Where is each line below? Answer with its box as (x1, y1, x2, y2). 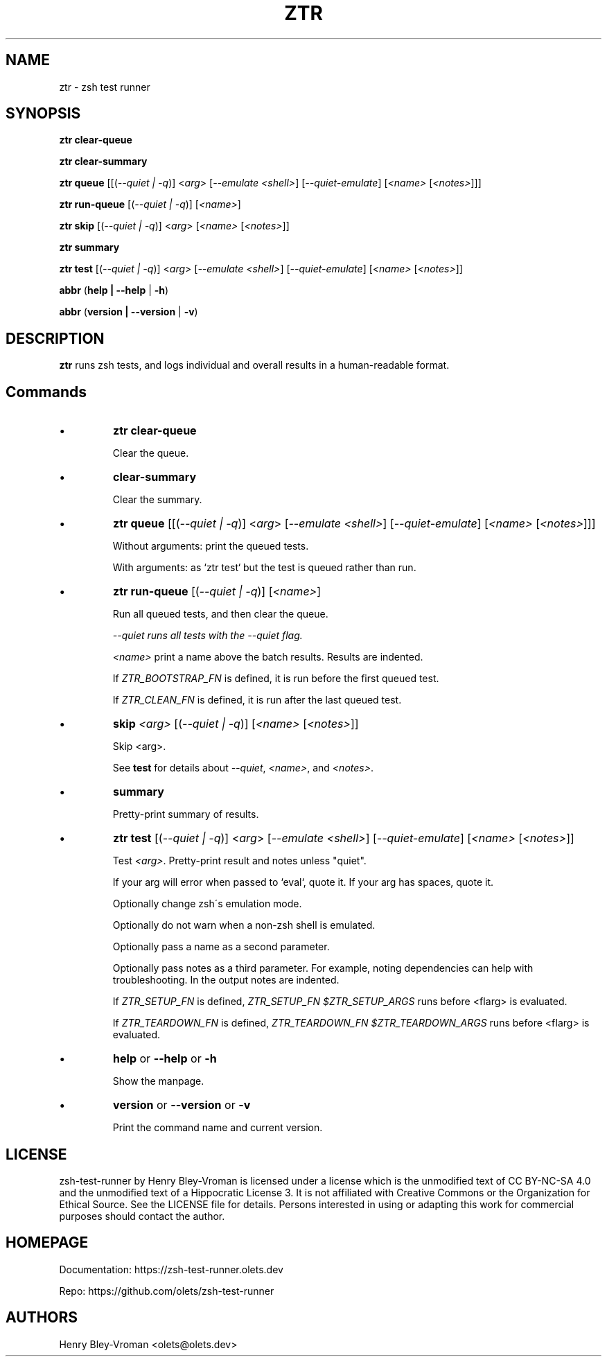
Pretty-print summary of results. (112, 808, 259, 821)
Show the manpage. (112, 1075, 204, 1088)
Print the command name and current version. (112, 1121, 323, 1134)
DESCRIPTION (6, 329, 105, 347)
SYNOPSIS (6, 105, 81, 123)
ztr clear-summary (59, 155, 148, 168)
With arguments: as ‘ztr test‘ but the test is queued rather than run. (112, 561, 416, 574)
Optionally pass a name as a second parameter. (112, 941, 330, 953)
